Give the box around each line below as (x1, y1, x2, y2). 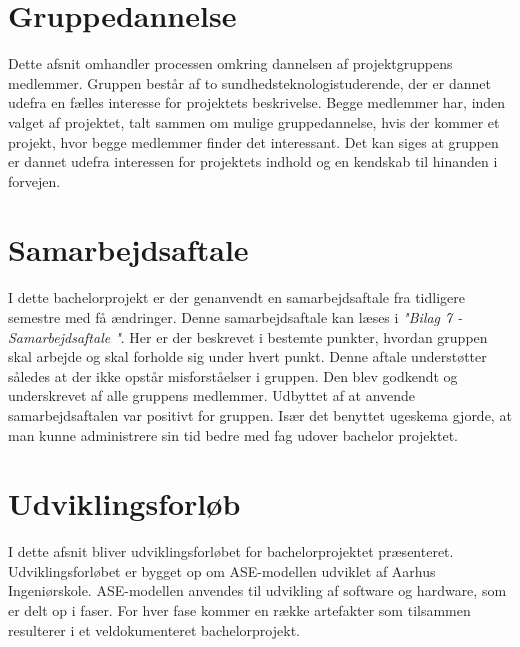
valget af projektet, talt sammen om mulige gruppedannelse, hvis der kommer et (8, 111, 500, 132)
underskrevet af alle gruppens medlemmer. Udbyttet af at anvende (8, 385, 416, 406)
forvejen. (8, 170, 61, 191)
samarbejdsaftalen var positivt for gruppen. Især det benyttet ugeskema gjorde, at (8, 404, 512, 425)
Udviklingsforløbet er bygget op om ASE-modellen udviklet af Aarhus (8, 560, 436, 581)
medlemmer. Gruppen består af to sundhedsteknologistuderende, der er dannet (8, 72, 491, 93)
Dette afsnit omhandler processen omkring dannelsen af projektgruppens (8, 53, 453, 74)
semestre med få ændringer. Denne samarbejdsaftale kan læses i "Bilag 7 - (8, 307, 463, 327)
